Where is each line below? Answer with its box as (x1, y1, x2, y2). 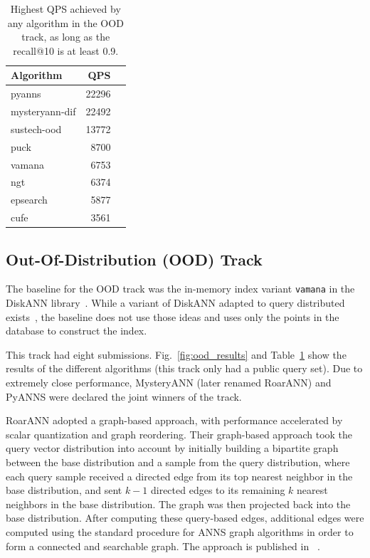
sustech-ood (11, 121, 62, 136)
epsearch (11, 192, 48, 207)
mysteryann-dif (11, 104, 76, 119)
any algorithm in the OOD (7, 15, 124, 30)
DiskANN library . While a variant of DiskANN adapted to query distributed (6, 295, 345, 310)
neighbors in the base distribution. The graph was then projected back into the (6, 496, 351, 511)
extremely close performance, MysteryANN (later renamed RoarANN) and (6, 375, 332, 390)
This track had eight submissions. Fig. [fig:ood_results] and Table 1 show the (6, 347, 347, 362)
